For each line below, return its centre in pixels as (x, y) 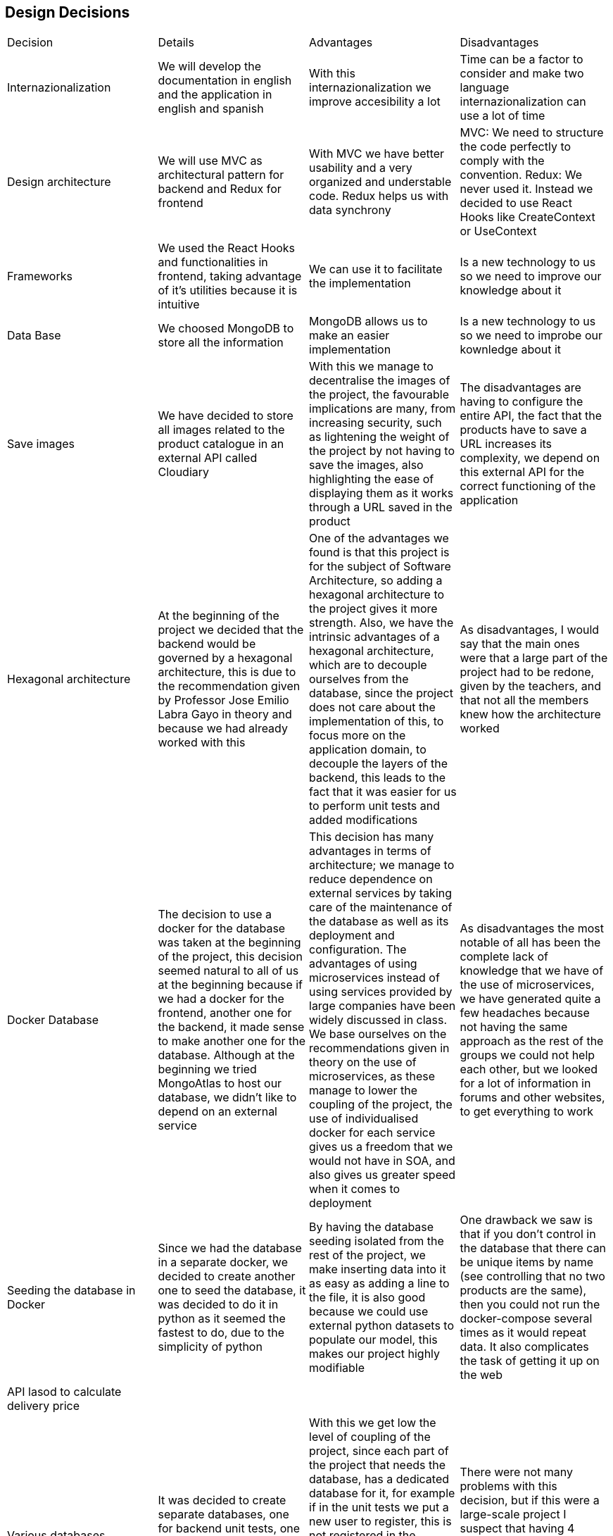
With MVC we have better (377, 154)
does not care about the (372, 707)
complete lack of (504, 957)
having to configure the (522, 402)
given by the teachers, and (530, 686)
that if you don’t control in (528, 1234)
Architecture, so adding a (376, 581)
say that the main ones (520, 644)
